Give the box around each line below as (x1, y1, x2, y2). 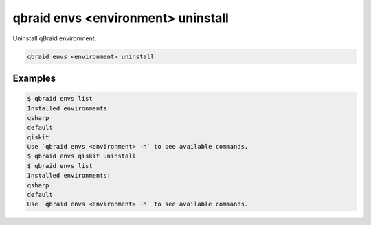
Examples (12, 72, 56, 84)
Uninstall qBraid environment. (12, 34, 97, 43)
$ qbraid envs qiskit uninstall (27, 152, 137, 161)
